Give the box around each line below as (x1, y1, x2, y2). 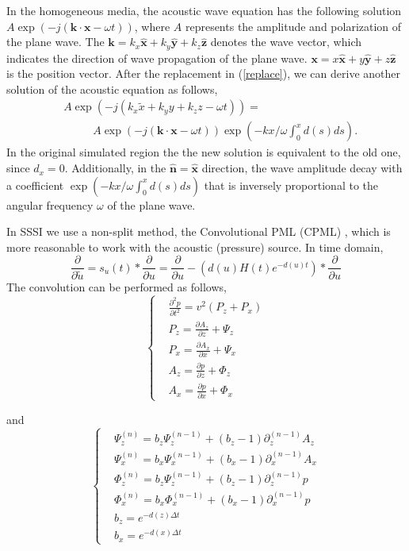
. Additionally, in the (64, 160, 166, 176)
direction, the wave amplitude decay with (201, 160, 403, 176)
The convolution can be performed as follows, (6, 278, 227, 295)
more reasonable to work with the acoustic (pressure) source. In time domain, (6, 238, 384, 255)
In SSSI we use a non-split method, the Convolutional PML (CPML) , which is (6, 223, 391, 240)
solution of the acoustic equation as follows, (6, 80, 218, 97)
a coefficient (6, 176, 64, 193)
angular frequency (6, 196, 94, 213)
